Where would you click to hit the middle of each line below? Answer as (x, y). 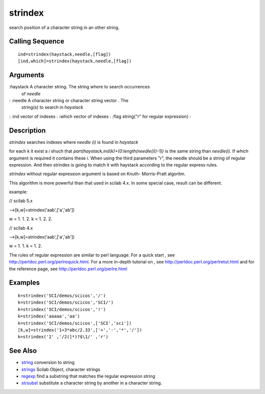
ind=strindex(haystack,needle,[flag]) (65, 54)
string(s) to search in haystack (52, 107)
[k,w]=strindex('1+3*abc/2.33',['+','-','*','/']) (80, 330)
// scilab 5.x (21, 201)
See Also (23, 351)
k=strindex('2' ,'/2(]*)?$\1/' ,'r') (63, 337)
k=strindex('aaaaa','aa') (49, 316)
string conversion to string (48, 363)
